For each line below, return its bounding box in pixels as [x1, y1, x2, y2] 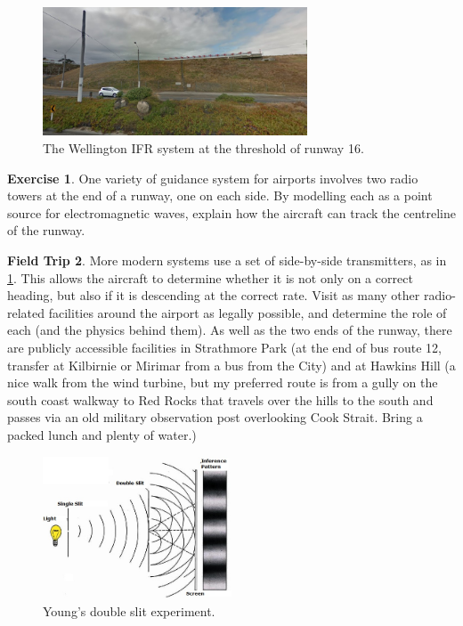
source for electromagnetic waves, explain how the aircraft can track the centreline [7, 203, 456, 222]
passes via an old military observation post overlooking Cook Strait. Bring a [7, 408, 423, 427]
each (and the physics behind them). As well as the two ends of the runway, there [7, 321, 452, 339]
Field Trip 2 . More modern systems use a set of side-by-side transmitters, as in [7, 251, 447, 270]
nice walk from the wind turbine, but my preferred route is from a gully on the [7, 373, 438, 392]
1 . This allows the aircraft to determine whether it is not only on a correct [7, 268, 413, 287]
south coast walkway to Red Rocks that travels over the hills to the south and [7, 390, 434, 409]
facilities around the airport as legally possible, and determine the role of [48, 303, 447, 321]
